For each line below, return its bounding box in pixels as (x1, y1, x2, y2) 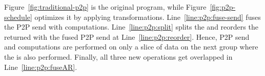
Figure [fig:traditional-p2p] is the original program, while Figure (4, 2, 207, 12)
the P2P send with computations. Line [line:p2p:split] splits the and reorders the (4, 21, 258, 32)
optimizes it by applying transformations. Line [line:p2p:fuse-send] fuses (34, 11, 261, 22)
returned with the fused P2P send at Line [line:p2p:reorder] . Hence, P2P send (4, 31, 250, 42)
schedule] (4, 11, 32, 22)
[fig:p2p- (210, 2, 236, 12)
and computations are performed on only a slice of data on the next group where (4, 41, 258, 52)
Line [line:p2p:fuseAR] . (4, 61, 77, 72)
